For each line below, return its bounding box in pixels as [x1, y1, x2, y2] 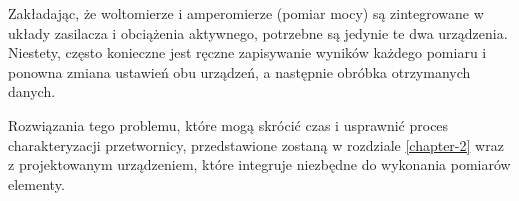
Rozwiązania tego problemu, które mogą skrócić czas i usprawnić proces [8, 114, 449, 135]
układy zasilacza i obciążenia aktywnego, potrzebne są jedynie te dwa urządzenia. [8, 22, 508, 43]
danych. [8, 81, 56, 102]
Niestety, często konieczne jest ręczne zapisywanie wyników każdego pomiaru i [8, 42, 487, 63]
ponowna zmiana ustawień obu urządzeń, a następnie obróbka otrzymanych [8, 61, 471, 82]
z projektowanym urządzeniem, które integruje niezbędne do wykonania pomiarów [8, 154, 511, 175]
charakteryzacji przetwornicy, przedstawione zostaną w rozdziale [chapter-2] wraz [8, 134, 504, 155]
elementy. [8, 173, 65, 194]
